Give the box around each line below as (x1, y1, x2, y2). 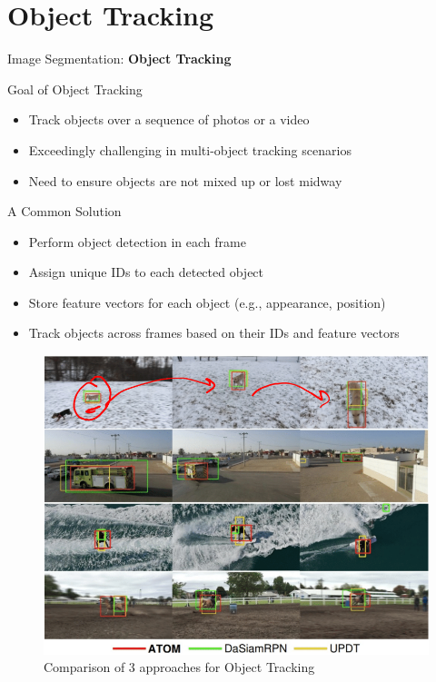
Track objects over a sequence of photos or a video (28, 110, 310, 129)
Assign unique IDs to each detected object (28, 262, 264, 282)
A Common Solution (7, 202, 122, 221)
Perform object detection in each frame (28, 232, 246, 251)
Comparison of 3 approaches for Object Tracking (44, 657, 315, 677)
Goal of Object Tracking (7, 79, 143, 98)
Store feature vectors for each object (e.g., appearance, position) (28, 292, 386, 311)
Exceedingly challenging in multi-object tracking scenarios (28, 140, 352, 159)
